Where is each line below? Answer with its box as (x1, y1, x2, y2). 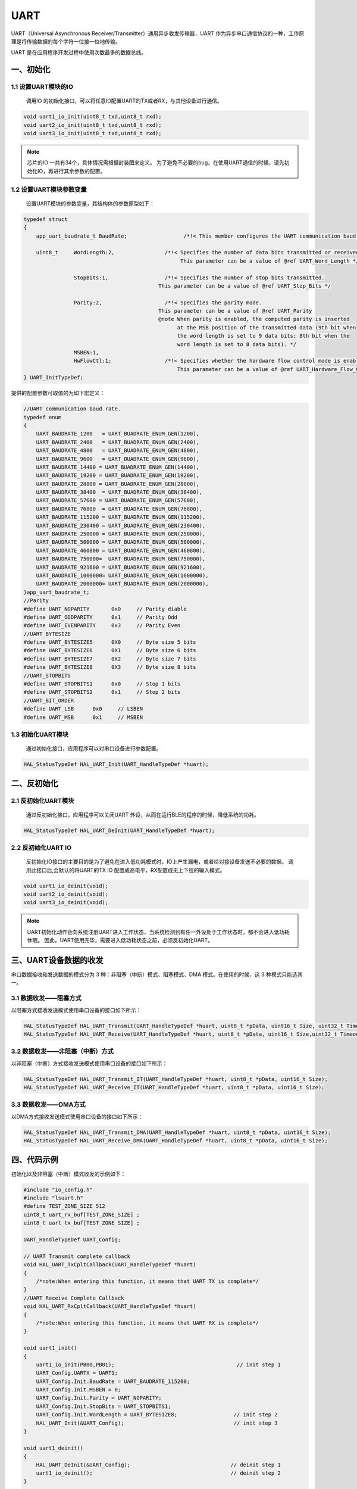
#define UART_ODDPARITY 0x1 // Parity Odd (23, 613, 178, 621)
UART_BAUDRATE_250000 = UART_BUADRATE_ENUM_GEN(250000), (36, 531, 206, 537)
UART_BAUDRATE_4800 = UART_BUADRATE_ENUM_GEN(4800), (36, 447, 199, 454)
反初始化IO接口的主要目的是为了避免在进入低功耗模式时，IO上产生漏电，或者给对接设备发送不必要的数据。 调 (26, 858, 294, 865)
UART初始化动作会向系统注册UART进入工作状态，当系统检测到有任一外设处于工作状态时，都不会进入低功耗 (27, 928, 290, 935)
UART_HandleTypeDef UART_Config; (23, 1236, 121, 1243)
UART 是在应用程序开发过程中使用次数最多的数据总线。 (11, 49, 147, 56)
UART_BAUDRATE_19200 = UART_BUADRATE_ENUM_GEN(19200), (36, 472, 199, 479)
